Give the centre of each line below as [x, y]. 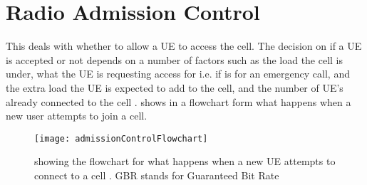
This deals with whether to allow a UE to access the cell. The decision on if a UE [184, 46]
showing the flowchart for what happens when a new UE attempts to [185, 161]
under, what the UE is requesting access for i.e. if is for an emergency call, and [178, 74]
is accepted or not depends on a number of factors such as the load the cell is [175, 59]
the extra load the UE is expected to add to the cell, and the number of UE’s [175, 87]
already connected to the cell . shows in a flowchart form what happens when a [179, 101]
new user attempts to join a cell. [77, 116]
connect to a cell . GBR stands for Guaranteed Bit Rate [157, 175]
